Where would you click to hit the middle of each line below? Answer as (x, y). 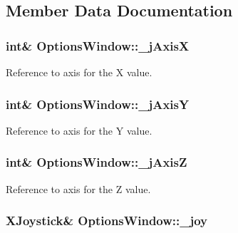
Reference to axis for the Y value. (79, 130)
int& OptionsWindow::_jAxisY (98, 104)
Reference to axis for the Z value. (78, 188)
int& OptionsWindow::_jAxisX (98, 45)
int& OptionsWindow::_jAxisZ (97, 162)
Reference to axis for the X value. (79, 72)
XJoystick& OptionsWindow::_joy (107, 221)
